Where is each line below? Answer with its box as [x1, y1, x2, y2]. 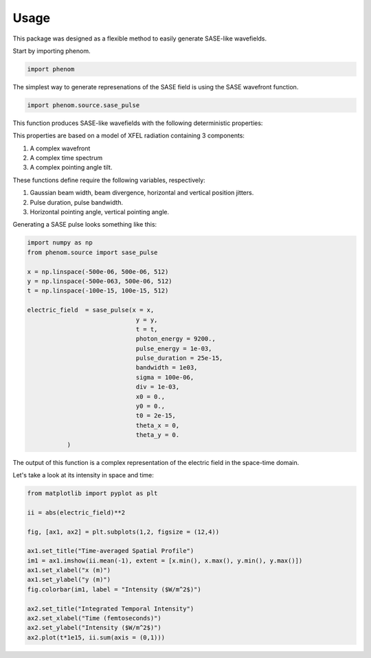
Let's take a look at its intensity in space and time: [12, 470, 155, 479]
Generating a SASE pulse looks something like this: [12, 220, 157, 229]
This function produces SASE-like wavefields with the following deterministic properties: [12, 119, 263, 127]
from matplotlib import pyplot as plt [27, 489, 158, 497]
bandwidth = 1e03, [135, 364, 198, 372]
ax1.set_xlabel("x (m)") [27, 567, 111, 574]
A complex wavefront [30, 144, 91, 152]
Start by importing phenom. [12, 47, 91, 55]
